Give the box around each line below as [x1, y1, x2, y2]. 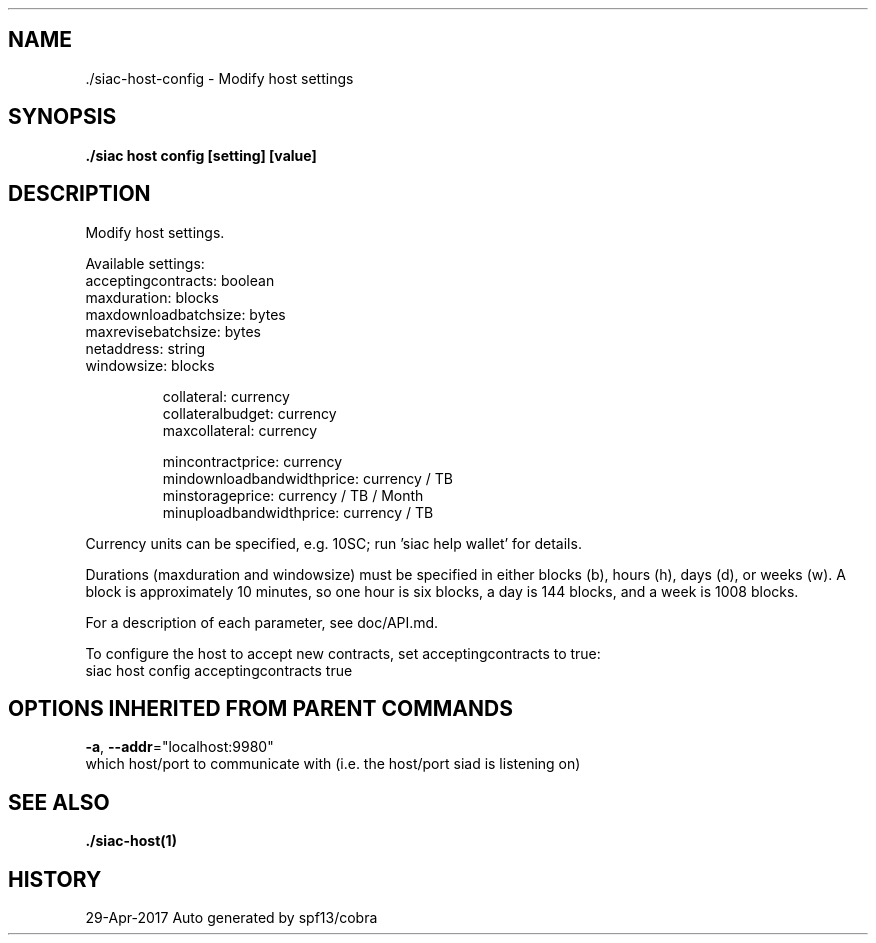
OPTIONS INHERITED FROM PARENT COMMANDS [8, 695, 513, 721]
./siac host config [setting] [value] [85, 146, 317, 164]
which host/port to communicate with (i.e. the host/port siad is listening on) [85, 755, 581, 773]
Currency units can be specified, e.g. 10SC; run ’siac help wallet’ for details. [85, 534, 582, 552]
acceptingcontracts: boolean [85, 271, 275, 289]
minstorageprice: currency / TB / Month [162, 486, 424, 504]
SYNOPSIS [8, 104, 117, 130]
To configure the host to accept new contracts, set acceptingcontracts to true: [85, 644, 601, 662]
